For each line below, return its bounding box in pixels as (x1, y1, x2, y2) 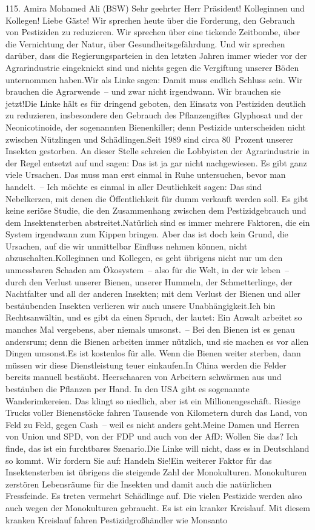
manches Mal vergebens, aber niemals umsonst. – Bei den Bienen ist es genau (5, 323, 295, 336)
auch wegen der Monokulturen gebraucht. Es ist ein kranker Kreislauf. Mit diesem (5, 501, 310, 514)
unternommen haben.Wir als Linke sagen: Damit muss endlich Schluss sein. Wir (5, 73, 303, 86)
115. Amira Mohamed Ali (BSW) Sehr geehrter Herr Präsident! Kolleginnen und (5, 2, 305, 14)
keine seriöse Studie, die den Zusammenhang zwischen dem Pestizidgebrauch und (5, 204, 307, 217)
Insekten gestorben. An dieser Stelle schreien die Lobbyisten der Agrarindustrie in (5, 144, 310, 157)
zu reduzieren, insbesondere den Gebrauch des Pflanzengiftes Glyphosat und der (5, 109, 303, 121)
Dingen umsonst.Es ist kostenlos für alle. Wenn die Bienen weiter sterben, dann (5, 347, 301, 359)
